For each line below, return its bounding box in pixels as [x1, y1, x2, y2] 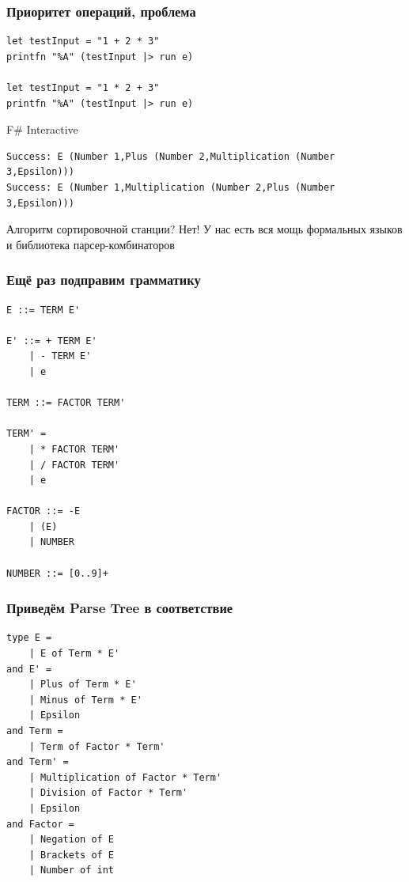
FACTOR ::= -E [6, 505, 81, 517]
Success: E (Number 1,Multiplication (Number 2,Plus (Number [6, 181, 335, 193]
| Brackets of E [28, 849, 115, 861]
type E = [6, 632, 52, 644]
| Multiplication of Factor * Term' [28, 771, 222, 783]
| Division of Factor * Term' [28, 787, 188, 799]
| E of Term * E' [28, 648, 120, 660]
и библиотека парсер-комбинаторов [6, 236, 175, 252]
